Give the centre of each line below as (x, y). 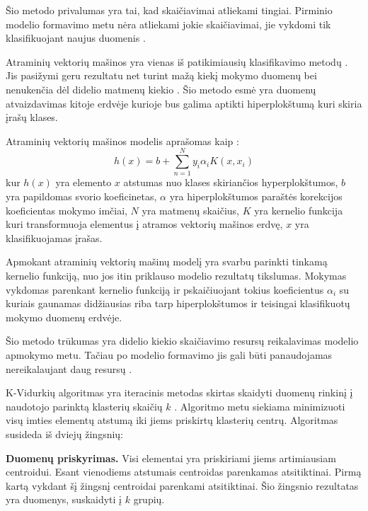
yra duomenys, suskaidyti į (64, 499)
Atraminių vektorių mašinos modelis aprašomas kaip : (122, 140)
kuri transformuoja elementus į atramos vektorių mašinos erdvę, (144, 224)
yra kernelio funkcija (299, 210)
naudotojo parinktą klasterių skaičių (84, 406)
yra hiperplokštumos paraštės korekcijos (256, 196)
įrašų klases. (32, 117)
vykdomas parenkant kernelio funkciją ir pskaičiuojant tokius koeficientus (165, 289)
